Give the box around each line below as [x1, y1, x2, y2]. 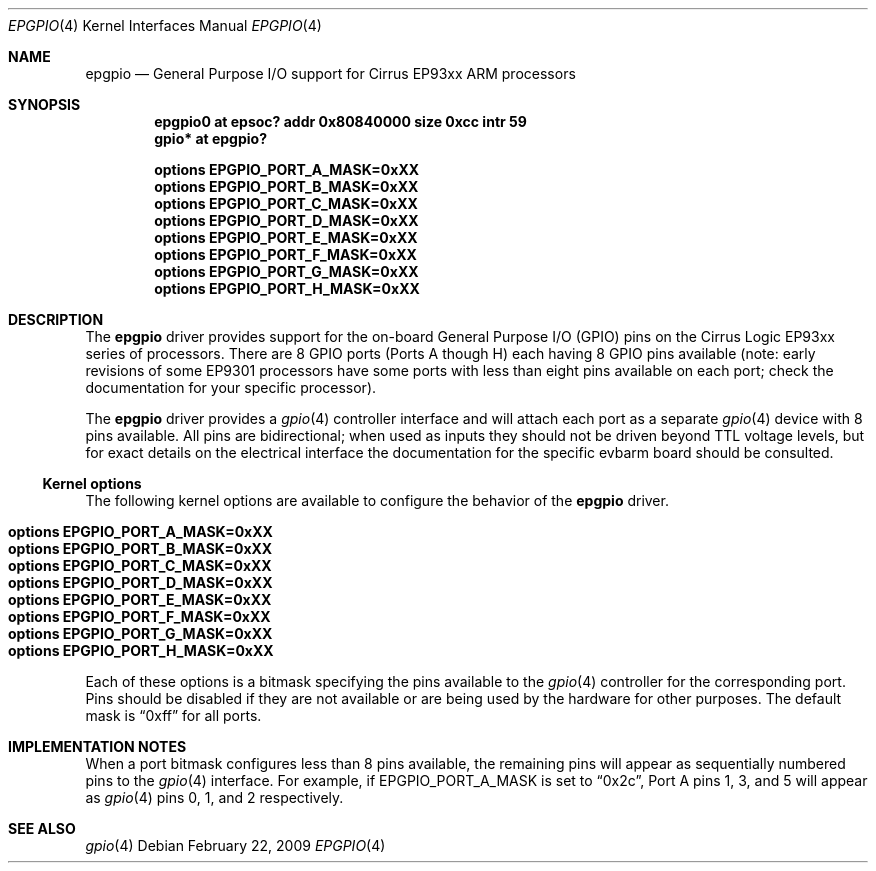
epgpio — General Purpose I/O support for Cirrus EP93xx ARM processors [85, 65, 576, 82]
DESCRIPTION [8, 311, 104, 328]
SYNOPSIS [8, 96, 81, 113]
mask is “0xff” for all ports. [85, 707, 262, 724]
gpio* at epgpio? [154, 130, 268, 147]
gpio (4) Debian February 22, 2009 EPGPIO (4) [85, 837, 386, 854]
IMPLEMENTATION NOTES [8, 738, 187, 755]
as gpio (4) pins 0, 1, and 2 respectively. [85, 789, 344, 806]
